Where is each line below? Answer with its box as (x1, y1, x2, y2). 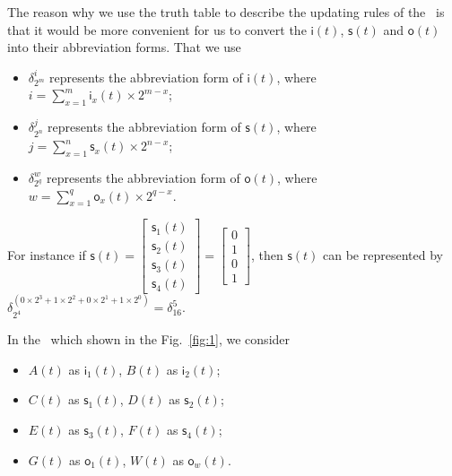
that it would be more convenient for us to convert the (7, 20, 307, 39)
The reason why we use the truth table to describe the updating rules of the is (7, 3, 445, 21)
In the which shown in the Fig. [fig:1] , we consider (7, 330, 291, 349)
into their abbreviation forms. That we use (7, 38, 241, 56)
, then (250, 245, 283, 264)
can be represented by (323, 245, 443, 264)
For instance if (7, 245, 86, 264)
